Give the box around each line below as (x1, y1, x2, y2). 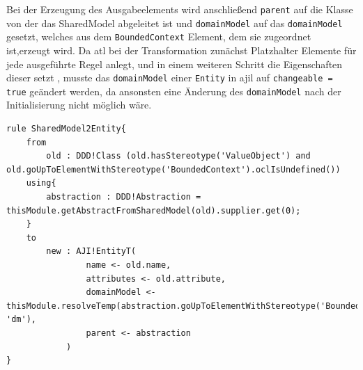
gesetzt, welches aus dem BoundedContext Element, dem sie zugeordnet (6, 29, 311, 44)
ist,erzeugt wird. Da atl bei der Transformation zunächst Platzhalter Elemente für (6, 42, 357, 57)
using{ (26, 178, 56, 188)
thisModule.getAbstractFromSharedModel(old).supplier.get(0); (6, 205, 301, 216)
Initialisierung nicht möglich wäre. (6, 97, 152, 112)
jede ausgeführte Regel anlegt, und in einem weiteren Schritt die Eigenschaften (6, 56, 343, 71)
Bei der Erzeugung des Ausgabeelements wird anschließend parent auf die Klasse (6, 2, 353, 16)
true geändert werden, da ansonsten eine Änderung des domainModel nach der (6, 83, 341, 98)
